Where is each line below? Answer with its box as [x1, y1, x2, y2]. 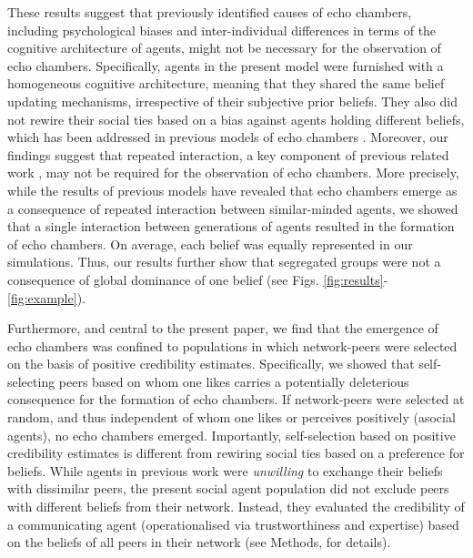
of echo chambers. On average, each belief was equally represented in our [7, 234, 413, 253]
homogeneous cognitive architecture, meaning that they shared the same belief [7, 74, 445, 93]
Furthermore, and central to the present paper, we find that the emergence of [7, 319, 438, 338]
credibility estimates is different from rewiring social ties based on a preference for [7, 443, 465, 462]
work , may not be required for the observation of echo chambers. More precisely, [7, 163, 459, 182]
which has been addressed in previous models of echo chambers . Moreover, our [7, 127, 448, 147]
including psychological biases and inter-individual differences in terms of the [7, 20, 437, 39]
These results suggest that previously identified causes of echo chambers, [7, 3, 412, 21]
